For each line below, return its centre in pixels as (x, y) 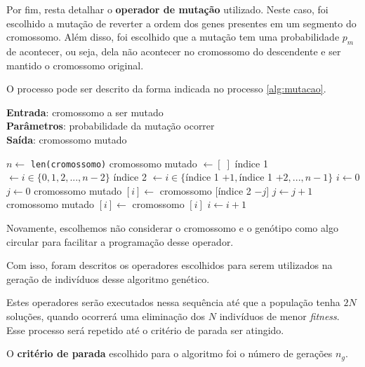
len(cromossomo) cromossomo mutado (114, 163)
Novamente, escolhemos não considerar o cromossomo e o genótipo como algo (172, 227)
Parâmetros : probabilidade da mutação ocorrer (111, 126)
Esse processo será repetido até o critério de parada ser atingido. (145, 330)
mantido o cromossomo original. (75, 65)
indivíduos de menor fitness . (279, 316)
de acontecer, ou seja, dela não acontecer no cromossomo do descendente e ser (174, 51)
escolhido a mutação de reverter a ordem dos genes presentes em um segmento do (181, 23)
